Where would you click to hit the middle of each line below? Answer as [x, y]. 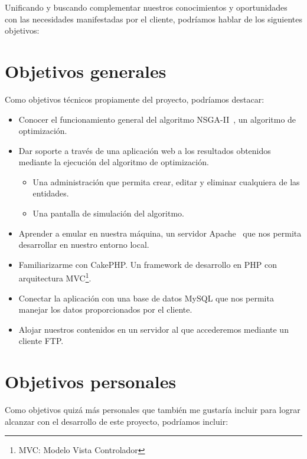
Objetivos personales [91, 381]
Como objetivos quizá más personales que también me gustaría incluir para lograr [153, 410]
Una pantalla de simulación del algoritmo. [109, 213]
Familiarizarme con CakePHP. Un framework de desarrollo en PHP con [148, 264]
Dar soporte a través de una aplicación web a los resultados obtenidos [145, 150]
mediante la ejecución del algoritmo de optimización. [114, 162]
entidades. [51, 193]
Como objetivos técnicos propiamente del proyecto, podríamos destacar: [135, 99]
